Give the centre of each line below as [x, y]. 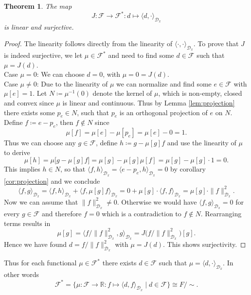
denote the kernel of [122, 93]
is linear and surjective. [39, 27]
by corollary [188, 169]
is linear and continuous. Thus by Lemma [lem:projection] [149, 103]
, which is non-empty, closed [200, 93]
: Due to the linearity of [72, 83]
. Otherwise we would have [157, 201]
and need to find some [141, 55]
